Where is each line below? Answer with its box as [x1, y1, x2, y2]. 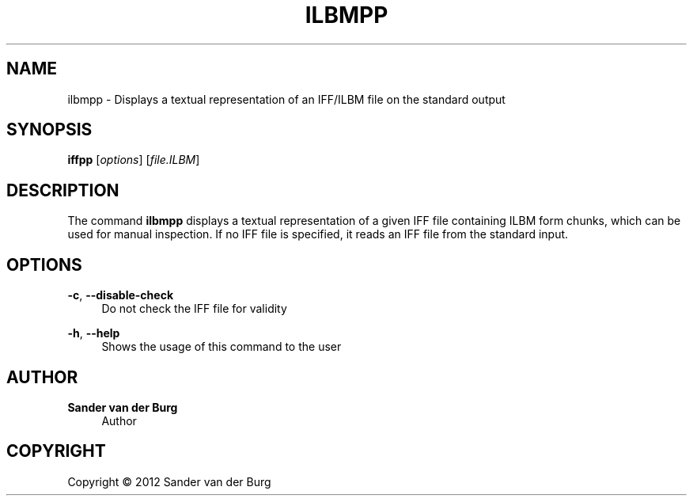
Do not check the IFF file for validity [101, 302, 287, 316]
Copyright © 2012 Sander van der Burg [67, 474, 271, 489]
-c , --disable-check [67, 288, 174, 302]
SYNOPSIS [6, 120, 93, 140]
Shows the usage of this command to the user [101, 340, 342, 354]
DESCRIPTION [6, 180, 119, 200]
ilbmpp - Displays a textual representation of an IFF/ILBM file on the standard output [67, 92, 506, 106]
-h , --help [67, 326, 120, 340]
